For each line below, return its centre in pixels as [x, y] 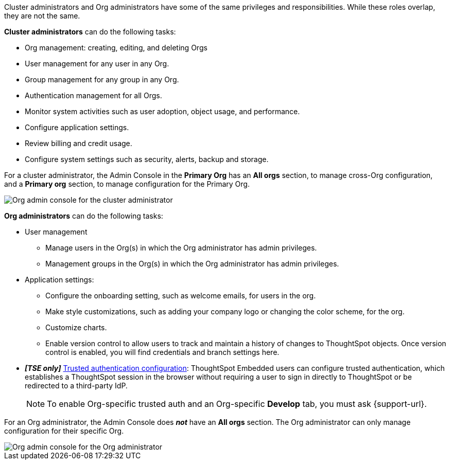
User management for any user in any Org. [97, 64]
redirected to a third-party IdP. [76, 386]
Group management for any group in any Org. [102, 79]
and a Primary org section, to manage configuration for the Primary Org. [127, 184]
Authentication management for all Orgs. [93, 95]
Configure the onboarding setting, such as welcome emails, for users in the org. [181, 296]
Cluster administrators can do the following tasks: [90, 32]
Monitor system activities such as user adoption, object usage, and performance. [162, 111]
